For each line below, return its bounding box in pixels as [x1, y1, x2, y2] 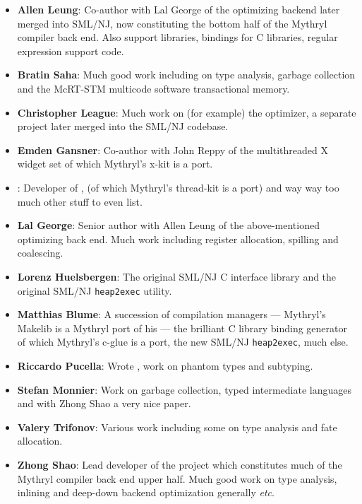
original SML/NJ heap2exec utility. [17, 283, 172, 298]
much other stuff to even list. [17, 194, 143, 209]
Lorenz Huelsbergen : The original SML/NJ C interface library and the [17, 269, 337, 283]
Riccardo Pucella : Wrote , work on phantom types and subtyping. [17, 358, 313, 373]
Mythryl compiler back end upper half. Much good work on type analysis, [17, 471, 337, 486]
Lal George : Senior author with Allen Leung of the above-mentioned [17, 218, 320, 233]
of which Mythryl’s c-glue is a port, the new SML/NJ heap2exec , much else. [17, 334, 349, 349]
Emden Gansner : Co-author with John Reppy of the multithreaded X [17, 142, 328, 157]
